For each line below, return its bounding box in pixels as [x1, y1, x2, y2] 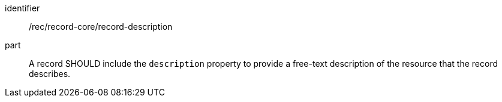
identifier [5, 3, 40, 13]
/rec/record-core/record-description [29, 21, 173, 32]
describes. [29, 69, 71, 79]
